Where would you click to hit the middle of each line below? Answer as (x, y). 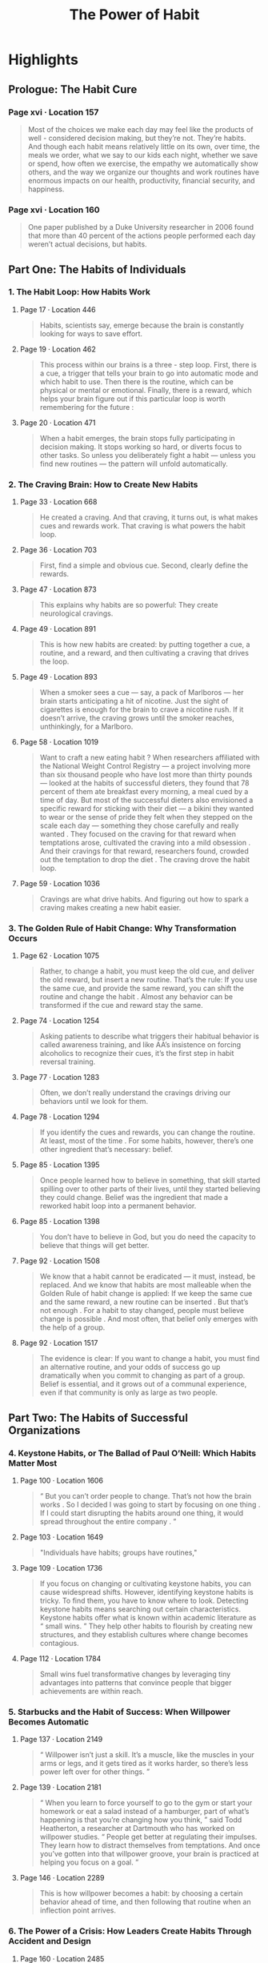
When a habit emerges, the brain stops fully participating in (138, 438)
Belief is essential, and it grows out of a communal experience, (143, 1384)
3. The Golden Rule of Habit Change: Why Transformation (122, 929)
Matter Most (33, 1463)
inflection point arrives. (78, 1910)
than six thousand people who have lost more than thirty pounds (146, 775)
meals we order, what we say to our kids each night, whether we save (143, 155)
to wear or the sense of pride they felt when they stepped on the (146, 817)
